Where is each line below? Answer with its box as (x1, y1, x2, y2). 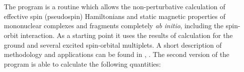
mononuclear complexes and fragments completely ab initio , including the (4, 20, 224, 31)
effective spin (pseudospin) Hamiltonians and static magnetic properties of (4, 11, 225, 21)
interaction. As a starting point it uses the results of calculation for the (20, 30, 233, 40)
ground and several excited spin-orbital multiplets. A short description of (4, 39, 222, 50)
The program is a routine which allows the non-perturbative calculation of (4, 1, 225, 12)
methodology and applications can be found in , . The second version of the (4, 49, 229, 59)
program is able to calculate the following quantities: (4, 58, 161, 69)
